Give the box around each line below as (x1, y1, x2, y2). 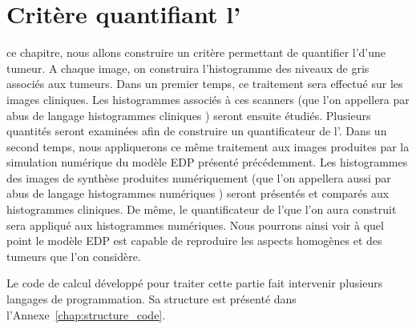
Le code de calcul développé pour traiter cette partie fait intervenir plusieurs (6, 275, 383, 291)
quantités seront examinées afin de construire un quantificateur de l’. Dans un (6, 122, 387, 139)
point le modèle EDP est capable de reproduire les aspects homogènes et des (6, 232, 382, 249)
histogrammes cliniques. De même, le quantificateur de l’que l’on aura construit (6, 201, 397, 218)
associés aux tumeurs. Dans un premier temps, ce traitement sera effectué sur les (6, 75, 403, 92)
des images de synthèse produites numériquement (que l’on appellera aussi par (6, 169, 391, 186)
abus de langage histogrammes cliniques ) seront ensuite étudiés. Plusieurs (6, 106, 371, 123)
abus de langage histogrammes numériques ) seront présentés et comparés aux (6, 185, 390, 202)
